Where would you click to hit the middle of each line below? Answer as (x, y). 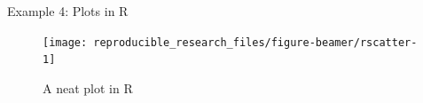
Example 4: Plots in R (68, 11)
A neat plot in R (88, 87)
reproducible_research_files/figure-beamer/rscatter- (255, 42)
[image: (65, 42)
